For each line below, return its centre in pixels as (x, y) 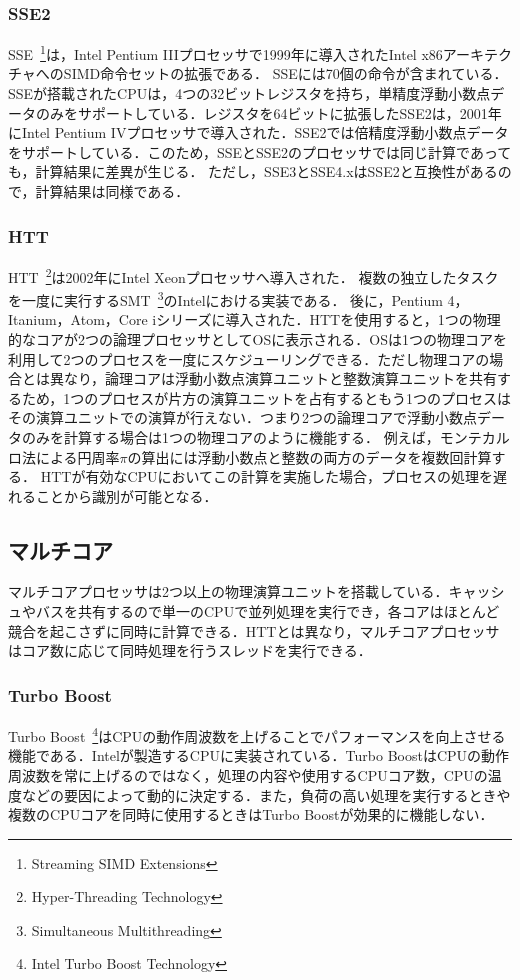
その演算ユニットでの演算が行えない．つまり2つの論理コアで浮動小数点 (242, 417)
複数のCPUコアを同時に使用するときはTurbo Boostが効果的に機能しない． (251, 814)
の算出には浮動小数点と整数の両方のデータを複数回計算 (309, 456)
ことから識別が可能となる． (126, 495)
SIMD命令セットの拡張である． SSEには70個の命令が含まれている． (285, 73)
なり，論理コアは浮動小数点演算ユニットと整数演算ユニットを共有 (280, 378)
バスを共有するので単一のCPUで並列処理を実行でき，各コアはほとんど (267, 611)
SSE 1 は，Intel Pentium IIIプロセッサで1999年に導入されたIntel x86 (225, 52)
